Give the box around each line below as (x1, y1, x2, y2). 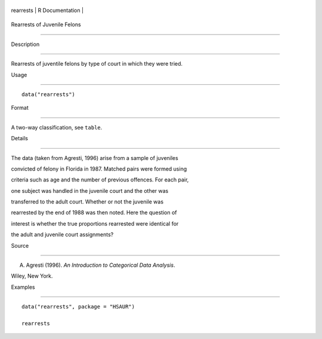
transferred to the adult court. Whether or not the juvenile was (11, 198, 164, 205)
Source (11, 242, 29, 249)
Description (11, 41, 40, 48)
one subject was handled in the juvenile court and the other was (11, 187, 169, 194)
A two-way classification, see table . (11, 124, 103, 131)
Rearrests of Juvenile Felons (11, 21, 81, 28)
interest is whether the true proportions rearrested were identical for (11, 220, 179, 227)
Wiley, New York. (11, 272, 53, 280)
